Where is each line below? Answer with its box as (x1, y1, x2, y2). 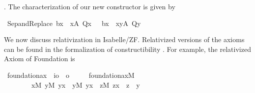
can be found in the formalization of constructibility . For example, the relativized (4, 44, 251, 54)
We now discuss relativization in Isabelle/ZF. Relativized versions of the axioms (4, 34, 245, 45)
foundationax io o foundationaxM (7, 70, 135, 80)
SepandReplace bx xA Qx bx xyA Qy (7, 18, 141, 28)
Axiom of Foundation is (4, 53, 75, 64)
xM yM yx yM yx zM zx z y (31, 79, 140, 90)
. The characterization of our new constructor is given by (4, 1, 175, 11)
